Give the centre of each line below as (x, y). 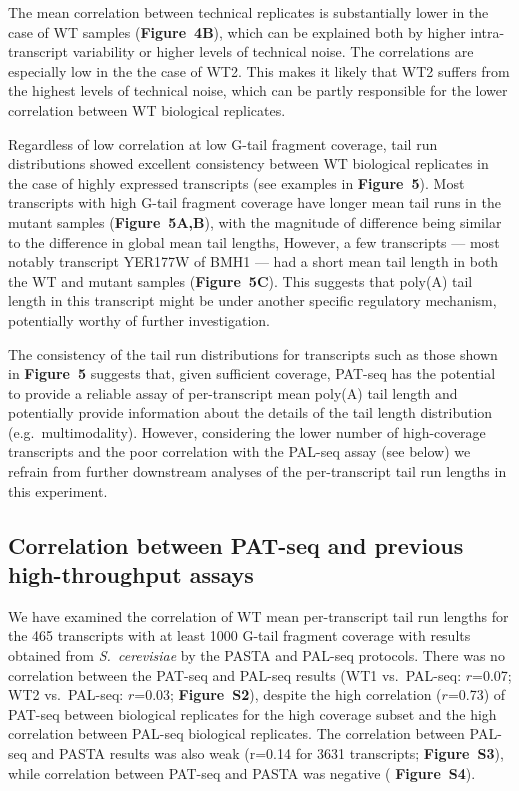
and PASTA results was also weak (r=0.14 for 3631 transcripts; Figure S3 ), (267, 753)
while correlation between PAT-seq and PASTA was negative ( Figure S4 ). (242, 772)
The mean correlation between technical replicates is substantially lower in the (248, 12)
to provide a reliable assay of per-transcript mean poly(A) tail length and (233, 392)
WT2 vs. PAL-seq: (66, 694)
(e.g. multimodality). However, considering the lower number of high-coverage (247, 431)
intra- (487, 31)
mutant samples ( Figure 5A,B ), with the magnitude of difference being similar (255, 221)
